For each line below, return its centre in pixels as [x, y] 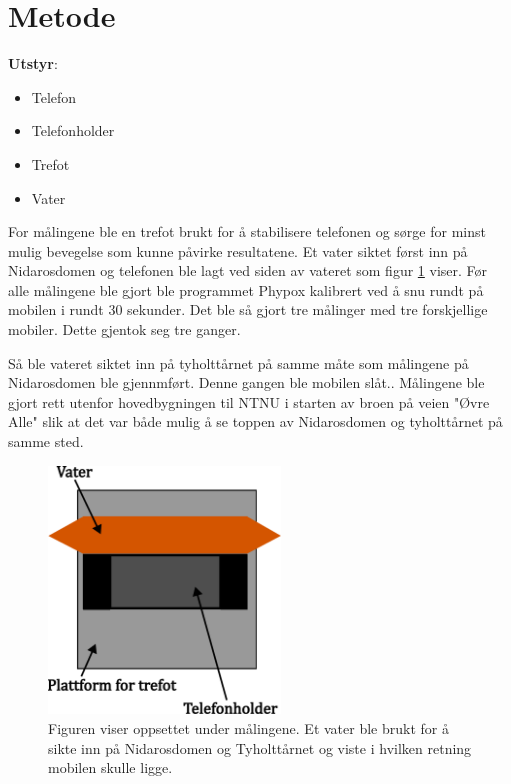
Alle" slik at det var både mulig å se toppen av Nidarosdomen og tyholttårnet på [255, 421]
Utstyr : [33, 63]
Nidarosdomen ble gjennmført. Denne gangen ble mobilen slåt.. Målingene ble [246, 382]
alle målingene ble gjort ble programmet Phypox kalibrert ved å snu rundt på [246, 289]
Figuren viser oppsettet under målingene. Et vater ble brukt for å [248, 727]
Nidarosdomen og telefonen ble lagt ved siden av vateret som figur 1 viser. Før [248, 270]
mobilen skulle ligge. [110, 767]
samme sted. [46, 441]
